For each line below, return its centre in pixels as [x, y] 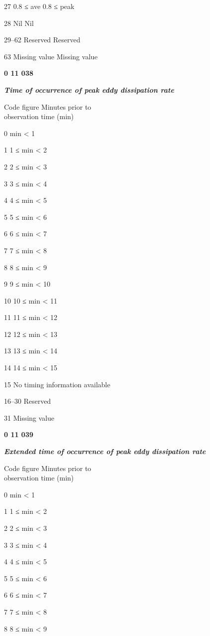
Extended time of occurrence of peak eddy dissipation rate [105, 451]
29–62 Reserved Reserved [42, 40]
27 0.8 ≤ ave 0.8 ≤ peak [39, 6]
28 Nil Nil [19, 23]
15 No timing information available [57, 384]
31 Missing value [29, 417]
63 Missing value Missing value [51, 56]
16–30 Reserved [28, 401]
